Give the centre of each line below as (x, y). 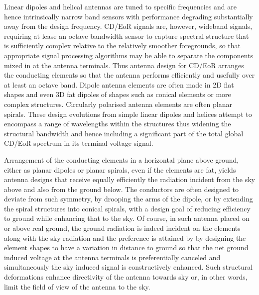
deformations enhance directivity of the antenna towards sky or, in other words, (126, 277)
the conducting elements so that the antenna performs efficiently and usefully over (129, 75)
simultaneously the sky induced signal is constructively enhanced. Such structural (129, 267)
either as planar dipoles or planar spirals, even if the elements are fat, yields (120, 169)
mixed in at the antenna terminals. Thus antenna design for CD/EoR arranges (124, 65)
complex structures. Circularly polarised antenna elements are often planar (118, 104)
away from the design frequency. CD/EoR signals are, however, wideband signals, (128, 26)
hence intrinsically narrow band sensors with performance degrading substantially (129, 16)
